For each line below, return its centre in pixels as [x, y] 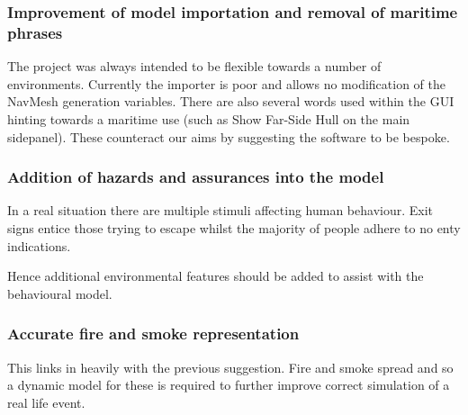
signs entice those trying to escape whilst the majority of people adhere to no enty [234, 227]
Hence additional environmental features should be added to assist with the [216, 276]
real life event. [46, 402]
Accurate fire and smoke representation [153, 334]
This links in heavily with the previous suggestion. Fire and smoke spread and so [230, 367]
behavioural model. [60, 293]
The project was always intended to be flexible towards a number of [194, 66]
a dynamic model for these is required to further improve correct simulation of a [229, 385]
